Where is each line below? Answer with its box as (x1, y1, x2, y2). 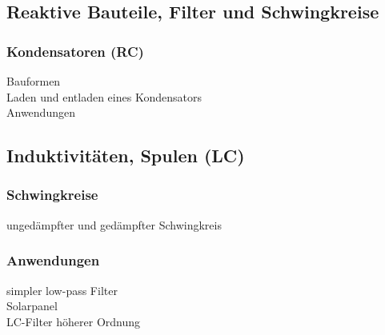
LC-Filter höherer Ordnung (6, 313, 141, 329)
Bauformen (6, 73, 61, 89)
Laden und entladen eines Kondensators (6, 88, 202, 105)
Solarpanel (6, 297, 58, 314)
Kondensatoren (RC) (6, 41, 144, 61)
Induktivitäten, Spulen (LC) (6, 143, 245, 168)
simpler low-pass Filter (6, 281, 118, 298)
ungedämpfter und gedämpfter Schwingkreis (6, 216, 222, 233)
